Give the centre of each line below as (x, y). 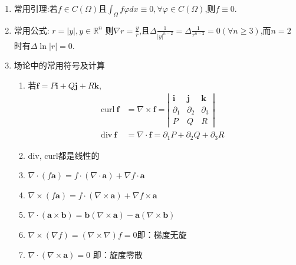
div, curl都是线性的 (64, 155)
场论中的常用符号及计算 (59, 65)
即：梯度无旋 (162, 235)
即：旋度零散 (118, 254)
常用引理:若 (36, 8)
